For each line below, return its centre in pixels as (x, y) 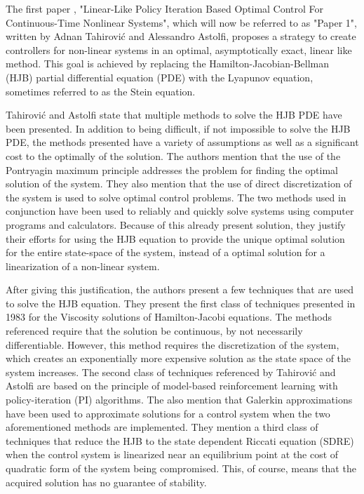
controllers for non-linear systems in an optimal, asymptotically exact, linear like (179, 49)
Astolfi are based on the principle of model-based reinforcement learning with (172, 386)
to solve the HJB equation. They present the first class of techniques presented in (181, 303)
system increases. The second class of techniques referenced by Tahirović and (171, 372)
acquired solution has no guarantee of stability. (106, 482)
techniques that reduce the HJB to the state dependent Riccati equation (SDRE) (180, 440)
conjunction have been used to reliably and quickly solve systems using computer (180, 211)
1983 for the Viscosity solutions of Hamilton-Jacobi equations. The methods (169, 317)
